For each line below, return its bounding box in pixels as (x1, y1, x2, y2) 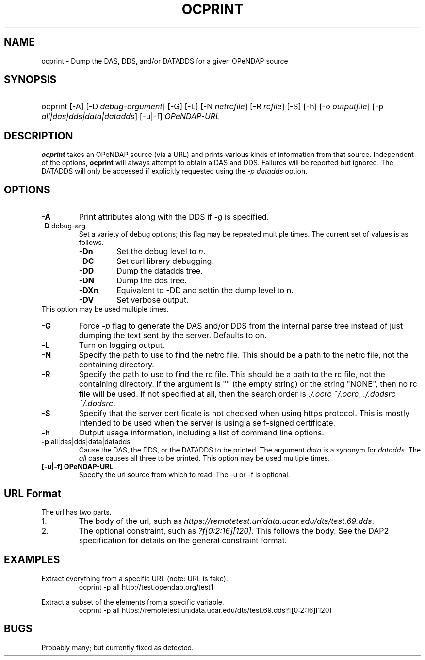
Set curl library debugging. (116, 256, 214, 266)
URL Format (4, 487, 62, 500)
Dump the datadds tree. (116, 266, 203, 276)
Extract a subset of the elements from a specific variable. (41, 597, 224, 606)
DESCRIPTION (4, 129, 73, 142)
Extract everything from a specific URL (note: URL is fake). (41, 574, 228, 583)
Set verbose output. (116, 295, 189, 305)
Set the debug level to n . (116, 246, 206, 257)
